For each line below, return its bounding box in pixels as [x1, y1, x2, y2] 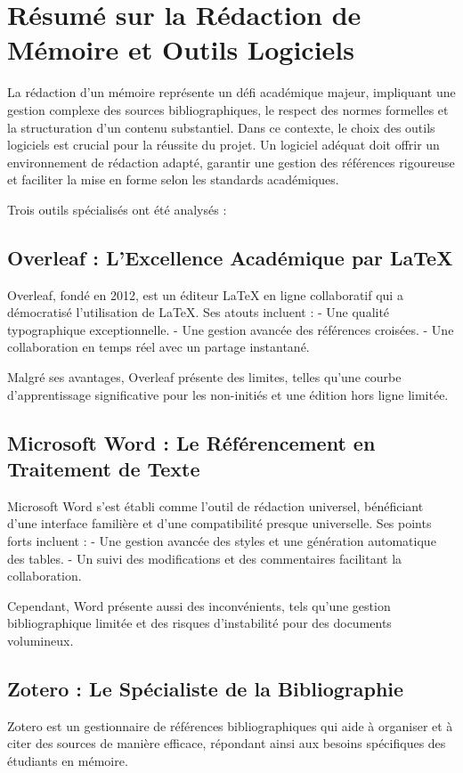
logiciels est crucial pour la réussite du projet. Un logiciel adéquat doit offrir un [7, 135, 440, 154]
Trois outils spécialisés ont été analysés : [7, 199, 227, 218]
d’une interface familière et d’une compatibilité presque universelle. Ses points [7, 514, 432, 533]
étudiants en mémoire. [7, 751, 128, 769]
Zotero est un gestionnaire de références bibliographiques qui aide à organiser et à [7, 716, 453, 735]
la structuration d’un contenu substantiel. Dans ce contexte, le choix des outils [7, 118, 435, 136]
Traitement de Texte [7, 455, 200, 483]
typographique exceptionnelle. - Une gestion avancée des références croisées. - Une [7, 320, 454, 338]
